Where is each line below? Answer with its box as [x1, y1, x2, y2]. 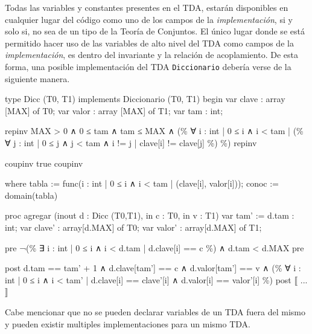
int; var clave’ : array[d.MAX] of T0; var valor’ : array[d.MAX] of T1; [5, 220, 262, 233]
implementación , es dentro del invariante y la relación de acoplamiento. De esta [5, 48, 298, 61]
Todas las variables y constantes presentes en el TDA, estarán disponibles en [5, 1, 288, 13]
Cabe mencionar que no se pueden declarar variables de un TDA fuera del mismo [5, 305, 305, 318]
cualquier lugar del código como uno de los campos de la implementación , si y [5, 13, 293, 25]
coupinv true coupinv [5, 156, 83, 169]
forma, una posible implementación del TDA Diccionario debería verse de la [5, 60, 291, 72]
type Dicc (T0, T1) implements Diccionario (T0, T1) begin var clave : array [5, 92, 285, 105]
